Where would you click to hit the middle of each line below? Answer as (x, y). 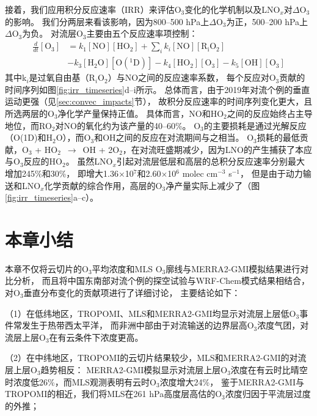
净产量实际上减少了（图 (213, 185)
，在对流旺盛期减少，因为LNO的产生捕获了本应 (217, 149)
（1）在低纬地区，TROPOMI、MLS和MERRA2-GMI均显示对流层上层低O (151, 313)
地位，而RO (28, 125)
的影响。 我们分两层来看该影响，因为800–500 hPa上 (107, 21)
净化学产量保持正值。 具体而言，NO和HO (141, 113)
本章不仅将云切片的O (47, 268)
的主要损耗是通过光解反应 (255, 125)
